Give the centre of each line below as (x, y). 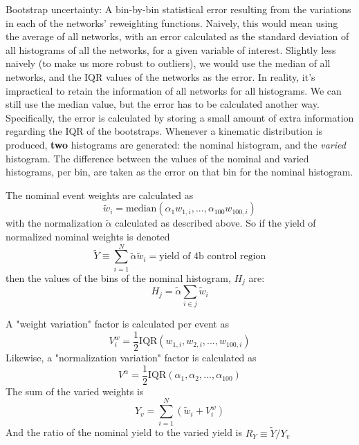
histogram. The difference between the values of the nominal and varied (157, 158)
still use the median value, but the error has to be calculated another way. (163, 104)
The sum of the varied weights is (75, 391)
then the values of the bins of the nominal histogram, (118, 277)
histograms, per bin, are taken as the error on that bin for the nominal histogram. (179, 172)
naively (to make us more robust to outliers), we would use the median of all (168, 63)
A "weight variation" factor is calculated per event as (117, 324)
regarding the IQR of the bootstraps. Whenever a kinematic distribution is (164, 131)
